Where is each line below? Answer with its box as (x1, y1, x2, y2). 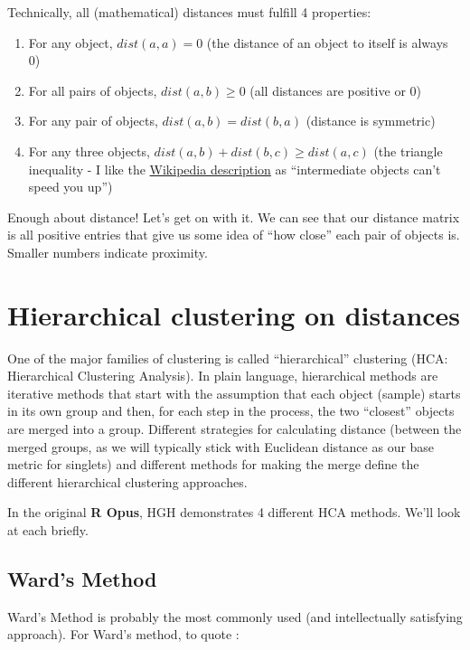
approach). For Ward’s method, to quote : (7, 625, 240, 644)
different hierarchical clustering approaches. (7, 472, 248, 491)
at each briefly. (7, 521, 89, 539)
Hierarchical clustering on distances (7, 296, 461, 333)
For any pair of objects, (28, 111, 158, 130)
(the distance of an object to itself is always (206, 33, 448, 52)
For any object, (28, 33, 113, 52)
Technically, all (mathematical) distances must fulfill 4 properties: (7, 3, 371, 21)
